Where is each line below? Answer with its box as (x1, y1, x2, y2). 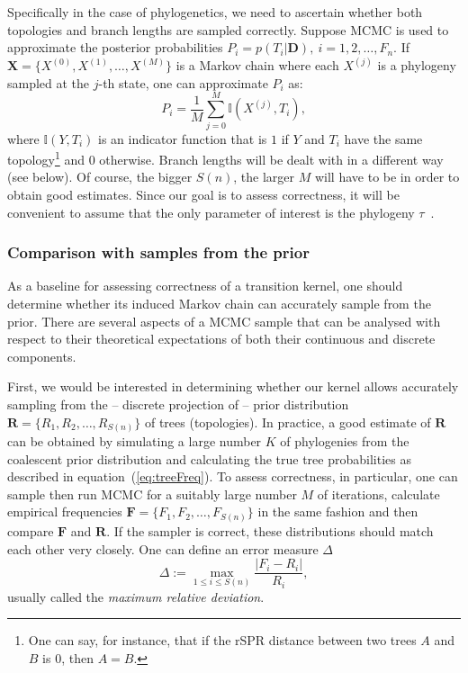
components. (7, 346, 76, 365)
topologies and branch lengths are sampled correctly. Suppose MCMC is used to (7, 20, 449, 39)
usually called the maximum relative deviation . (7, 587, 265, 606)
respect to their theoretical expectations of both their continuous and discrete (7, 329, 436, 348)
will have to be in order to (314, 167, 460, 186)
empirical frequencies (7, 502, 122, 521)
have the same (344, 129, 423, 148)
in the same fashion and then (257, 502, 418, 521)
